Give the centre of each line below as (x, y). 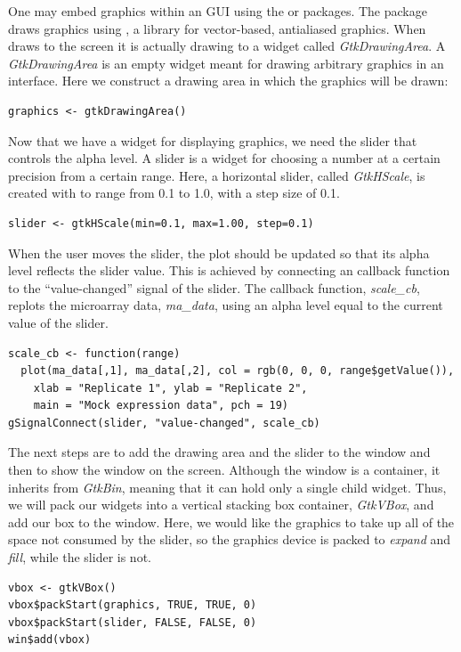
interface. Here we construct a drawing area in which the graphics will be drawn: (228, 81)
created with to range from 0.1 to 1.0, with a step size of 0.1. (174, 193)
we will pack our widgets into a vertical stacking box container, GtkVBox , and (221, 505)
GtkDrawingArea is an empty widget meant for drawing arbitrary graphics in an (226, 63)
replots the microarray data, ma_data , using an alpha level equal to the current (226, 305)
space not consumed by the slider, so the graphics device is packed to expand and (230, 539)
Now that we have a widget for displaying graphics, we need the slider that (213, 140)
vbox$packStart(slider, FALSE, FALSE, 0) (133, 622)
